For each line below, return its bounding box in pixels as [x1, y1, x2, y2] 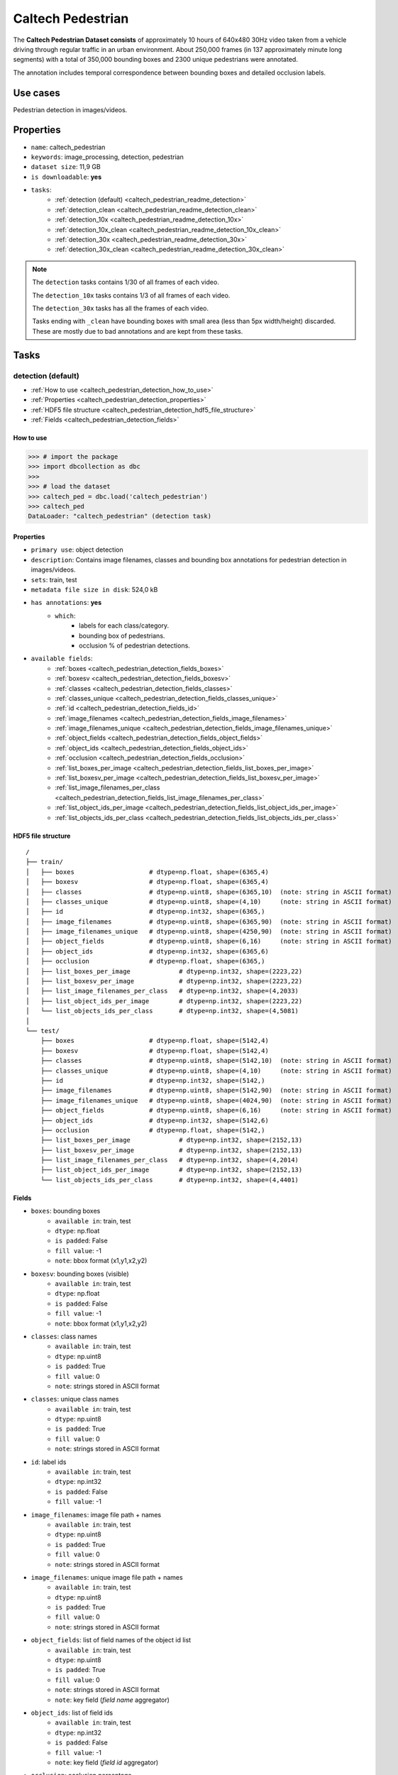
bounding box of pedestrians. [79, 631, 165, 640]
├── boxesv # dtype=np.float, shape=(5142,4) [40, 1047, 269, 1054]
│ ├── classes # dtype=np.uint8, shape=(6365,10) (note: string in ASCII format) [26, 887, 393, 896]
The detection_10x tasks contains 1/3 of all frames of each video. [32, 291, 231, 300]
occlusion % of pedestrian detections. [79, 641, 191, 650]
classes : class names [31, 1332, 97, 1340]
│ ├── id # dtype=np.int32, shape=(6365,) [26, 907, 265, 916]
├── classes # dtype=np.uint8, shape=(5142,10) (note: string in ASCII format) [40, 1056, 393, 1065]
